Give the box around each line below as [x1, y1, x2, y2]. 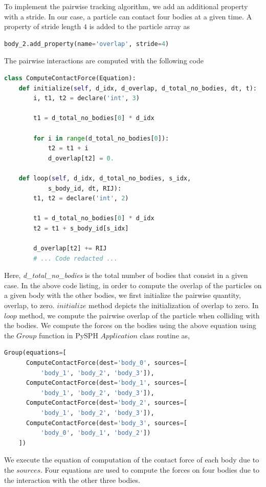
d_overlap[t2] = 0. [48, 154, 114, 162]
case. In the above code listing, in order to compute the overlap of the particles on [4, 280, 262, 290]
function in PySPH [38, 330, 98, 340]
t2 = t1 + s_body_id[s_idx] [33, 224, 129, 232]
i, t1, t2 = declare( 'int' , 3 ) [33, 95, 140, 102]
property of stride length [4, 21, 81, 32]
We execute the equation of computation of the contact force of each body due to [4, 454, 259, 465]
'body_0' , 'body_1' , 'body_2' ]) [40, 429, 151, 437]
